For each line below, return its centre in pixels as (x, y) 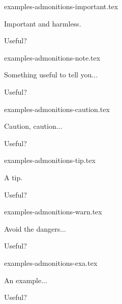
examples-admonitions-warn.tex (53, 212)
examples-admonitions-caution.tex (57, 109)
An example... (26, 280)
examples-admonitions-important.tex (61, 6)
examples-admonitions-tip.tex (50, 160)
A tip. (13, 177)
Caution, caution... (33, 126)
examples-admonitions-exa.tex (51, 262)
